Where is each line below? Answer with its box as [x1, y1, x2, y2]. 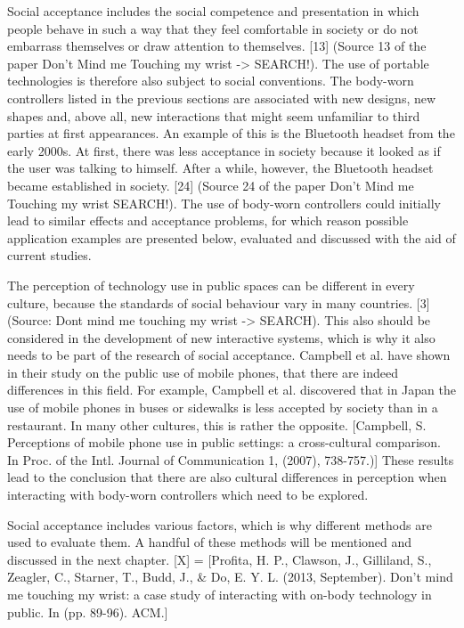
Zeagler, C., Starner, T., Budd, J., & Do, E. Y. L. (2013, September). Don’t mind [7, 567, 453, 586]
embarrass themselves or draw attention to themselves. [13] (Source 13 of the [7, 37, 427, 55]
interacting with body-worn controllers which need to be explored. [7, 485, 369, 504]
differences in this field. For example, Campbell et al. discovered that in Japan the [7, 380, 456, 399]
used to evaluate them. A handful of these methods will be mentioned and [7, 533, 412, 551]
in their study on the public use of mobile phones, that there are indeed [7, 363, 399, 381]
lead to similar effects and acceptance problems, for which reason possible [7, 211, 409, 230]
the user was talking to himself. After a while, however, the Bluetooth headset [7, 159, 434, 177]
